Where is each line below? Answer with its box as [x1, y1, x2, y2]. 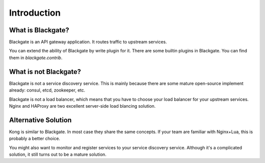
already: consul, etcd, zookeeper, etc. [9, 87, 85, 93]
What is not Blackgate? [9, 68, 81, 76]
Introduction [9, 7, 61, 18]
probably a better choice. [9, 136, 60, 141]
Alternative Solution [9, 116, 72, 124]
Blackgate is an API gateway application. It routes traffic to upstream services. [9, 39, 167, 45]
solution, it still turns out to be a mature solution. [9, 152, 106, 157]
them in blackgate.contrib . [9, 54, 63, 61]
